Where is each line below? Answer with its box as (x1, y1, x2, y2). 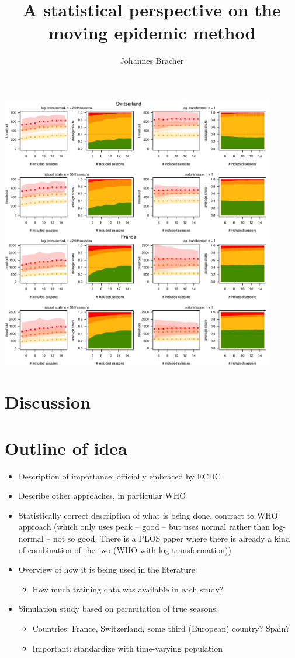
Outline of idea (5, 436, 127, 460)
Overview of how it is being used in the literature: (18, 563, 197, 575)
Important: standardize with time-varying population (32, 642, 223, 654)
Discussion (5, 390, 91, 414)
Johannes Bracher (120, 54, 184, 67)
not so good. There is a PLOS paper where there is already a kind (53, 532, 290, 544)
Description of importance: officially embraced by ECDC (18, 469, 221, 482)
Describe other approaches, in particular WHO (18, 489, 186, 502)
